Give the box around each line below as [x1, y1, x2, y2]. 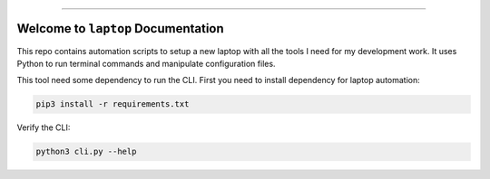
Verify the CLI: [16, 122, 71, 133]
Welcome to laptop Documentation [16, 21, 224, 36]
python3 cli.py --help [35, 146, 137, 157]
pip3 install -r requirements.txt [35, 99, 190, 109]
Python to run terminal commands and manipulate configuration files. [16, 58, 276, 69]
